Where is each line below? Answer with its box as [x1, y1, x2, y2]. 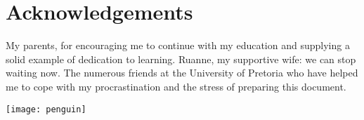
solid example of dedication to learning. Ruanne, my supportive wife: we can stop [6, 51, 356, 66]
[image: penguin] [6, 104, 86, 114]
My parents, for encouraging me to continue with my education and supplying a [6, 38, 350, 53]
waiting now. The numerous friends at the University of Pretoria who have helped [6, 65, 358, 80]
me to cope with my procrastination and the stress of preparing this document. [6, 79, 346, 93]
